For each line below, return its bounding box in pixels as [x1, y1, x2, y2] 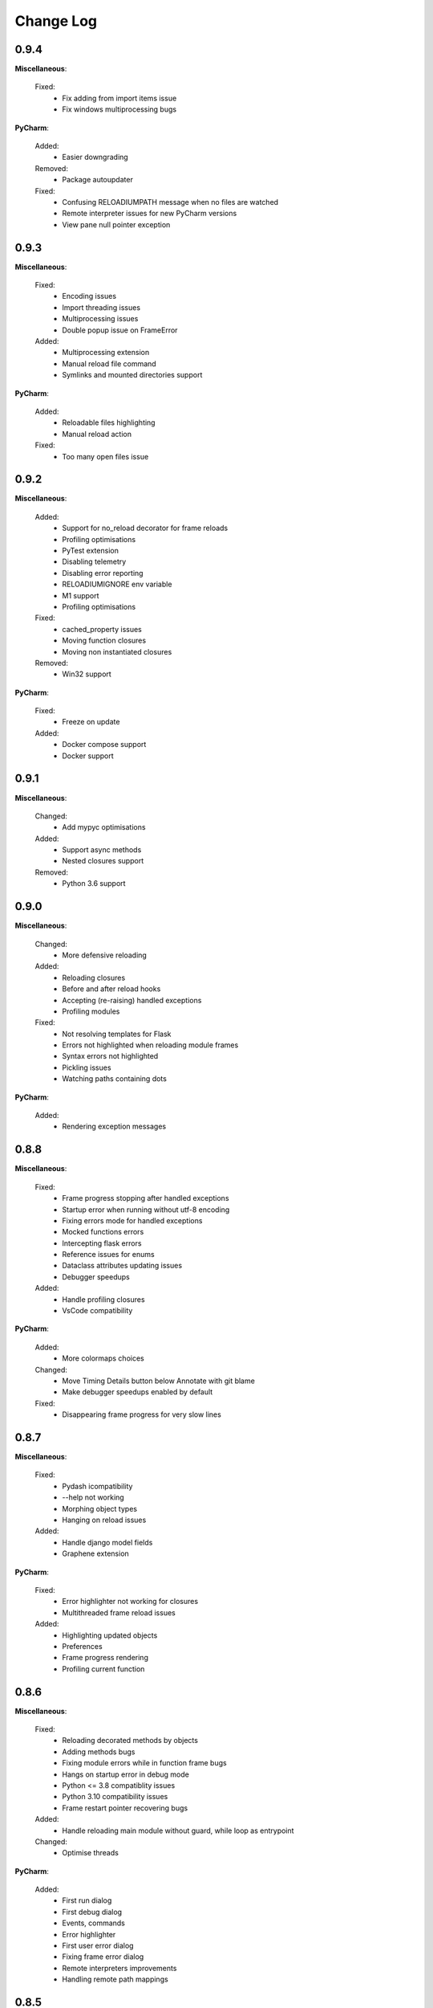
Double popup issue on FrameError [62, 325, 178, 335]
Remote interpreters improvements [62, 1963, 177, 1973]
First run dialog [62, 1896, 112, 1905]
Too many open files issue [62, 451, 149, 461]
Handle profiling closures [62, 1294, 145, 1304]
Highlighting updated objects [62, 1630, 158, 1640]
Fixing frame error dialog [62, 1952, 144, 1961]
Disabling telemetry [62, 557, 127, 566]
